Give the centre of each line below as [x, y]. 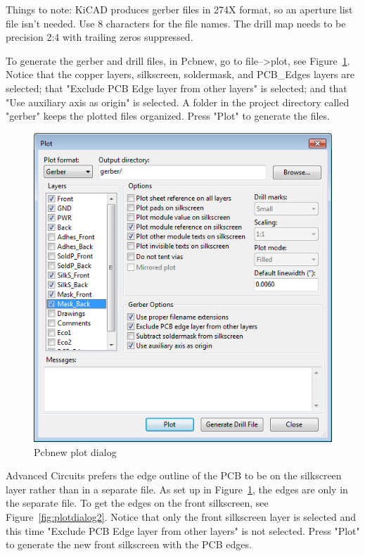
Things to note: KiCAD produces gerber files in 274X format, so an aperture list [179, 9]
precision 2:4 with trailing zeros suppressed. [100, 37]
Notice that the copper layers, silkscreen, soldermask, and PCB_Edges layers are [180, 74]
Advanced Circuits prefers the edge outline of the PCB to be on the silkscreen [174, 475]
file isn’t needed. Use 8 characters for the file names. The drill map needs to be [176, 23]
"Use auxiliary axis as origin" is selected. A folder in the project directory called [178, 102]
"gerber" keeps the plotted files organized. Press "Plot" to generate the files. [168, 116]
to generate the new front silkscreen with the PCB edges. [129, 544]
